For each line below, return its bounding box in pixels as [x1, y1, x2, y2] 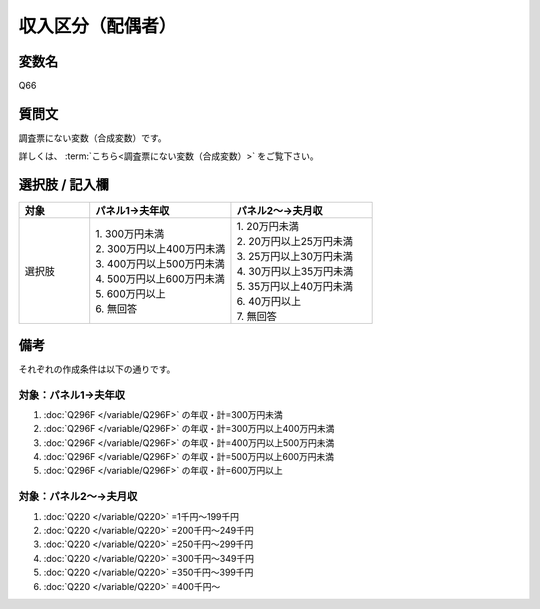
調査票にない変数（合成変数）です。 [18, 131, 167, 144]
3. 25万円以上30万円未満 [236, 250, 354, 264]
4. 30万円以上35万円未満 [236, 265, 354, 279]
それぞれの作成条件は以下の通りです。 [18, 363, 176, 375]
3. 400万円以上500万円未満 [95, 257, 225, 271]
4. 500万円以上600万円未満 [95, 272, 225, 286]
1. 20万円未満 [236, 220, 300, 234]
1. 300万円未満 [95, 227, 165, 241]
